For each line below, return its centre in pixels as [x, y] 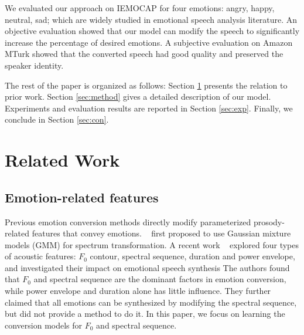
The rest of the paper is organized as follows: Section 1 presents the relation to [146, 85]
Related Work [62, 160]
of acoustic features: [40, 256]
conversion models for [44, 325]
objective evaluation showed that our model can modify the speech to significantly [152, 31]
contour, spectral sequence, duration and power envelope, [192, 256]
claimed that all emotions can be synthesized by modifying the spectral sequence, [151, 302]
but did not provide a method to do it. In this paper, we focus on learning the [145, 314]
